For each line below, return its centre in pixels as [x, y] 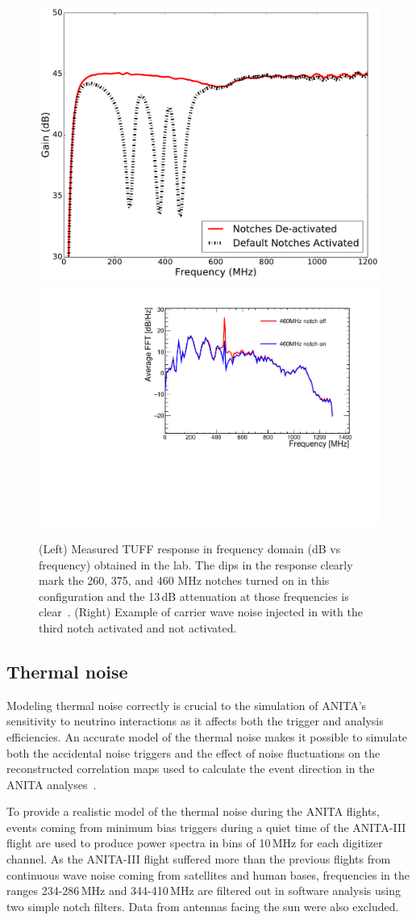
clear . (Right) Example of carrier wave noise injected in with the [201, 612]
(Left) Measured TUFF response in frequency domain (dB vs [190, 548]
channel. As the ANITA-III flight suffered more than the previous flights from [199, 859]
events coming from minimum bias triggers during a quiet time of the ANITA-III [206, 827]
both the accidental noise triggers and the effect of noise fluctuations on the [193, 752]
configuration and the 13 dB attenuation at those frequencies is [194, 596]
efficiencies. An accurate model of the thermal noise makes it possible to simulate [207, 736]
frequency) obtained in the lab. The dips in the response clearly [196, 564]
